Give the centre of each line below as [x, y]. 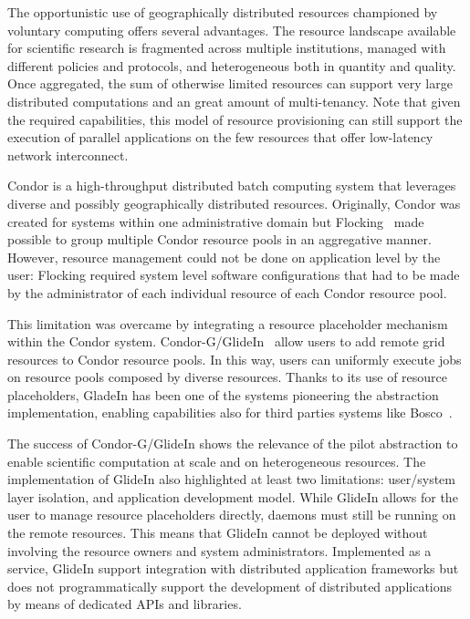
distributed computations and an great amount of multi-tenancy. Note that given [234, 101]
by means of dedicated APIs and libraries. [125, 604]
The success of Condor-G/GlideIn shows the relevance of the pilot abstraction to [233, 444]
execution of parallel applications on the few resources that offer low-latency [220, 137]
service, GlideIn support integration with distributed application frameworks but [233, 568]
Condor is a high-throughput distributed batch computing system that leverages [232, 186]
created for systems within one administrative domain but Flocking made [216, 221]
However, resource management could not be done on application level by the [224, 257]
